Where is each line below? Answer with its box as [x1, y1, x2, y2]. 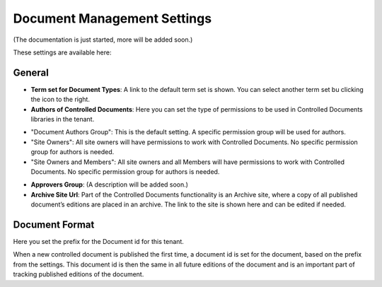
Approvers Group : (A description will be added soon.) [30, 180, 189, 189]
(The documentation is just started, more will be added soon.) [13, 35, 193, 44]
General [13, 66, 50, 78]
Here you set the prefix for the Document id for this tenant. [13, 238, 184, 246]
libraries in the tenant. [30, 115, 95, 124]
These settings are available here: [13, 48, 112, 57]
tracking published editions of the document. [13, 270, 144, 279]
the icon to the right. [30, 95, 90, 104]
